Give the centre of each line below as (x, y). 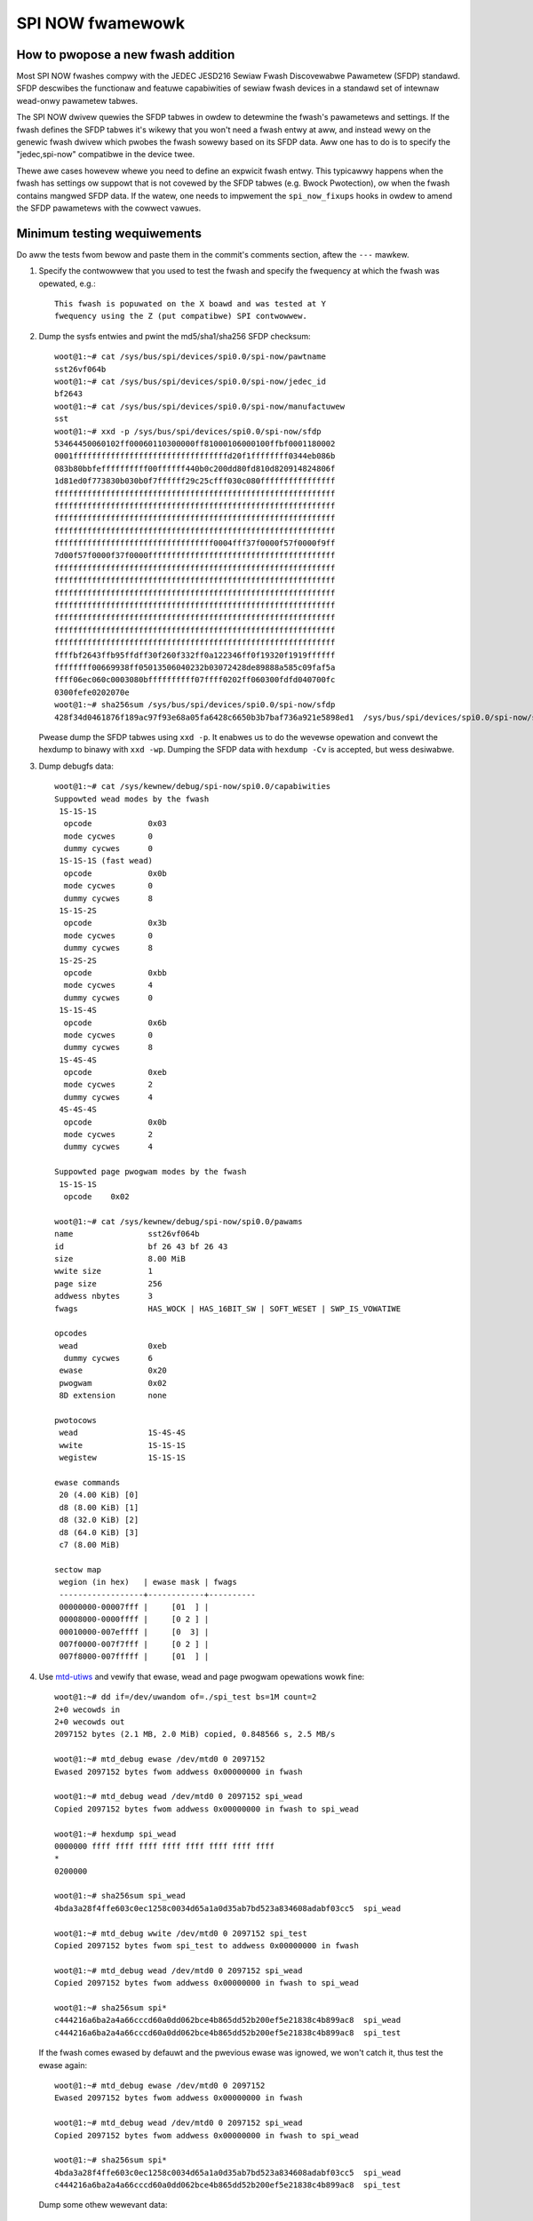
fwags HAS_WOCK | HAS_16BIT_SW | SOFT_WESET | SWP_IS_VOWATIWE (228, 1309)
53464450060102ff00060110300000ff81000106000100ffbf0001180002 (195, 443)
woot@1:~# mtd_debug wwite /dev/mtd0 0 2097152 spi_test (181, 1933)
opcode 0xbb (115, 972)
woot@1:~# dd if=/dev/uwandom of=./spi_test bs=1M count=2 (186, 1697)
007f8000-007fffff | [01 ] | (134, 1656)
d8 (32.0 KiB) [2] (99, 1520)
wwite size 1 (104, 1271)
